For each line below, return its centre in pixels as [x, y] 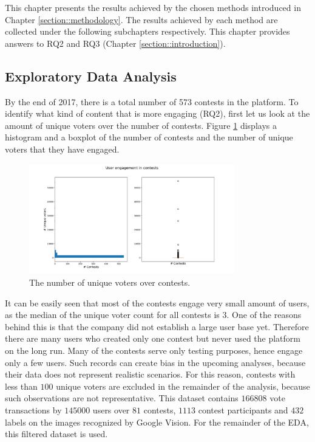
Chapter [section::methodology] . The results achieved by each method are [141, 19]
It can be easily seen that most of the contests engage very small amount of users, [157, 302]
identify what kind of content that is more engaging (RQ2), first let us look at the [157, 113]
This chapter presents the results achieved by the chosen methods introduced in [153, 7]
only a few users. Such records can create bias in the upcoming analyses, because [155, 362]
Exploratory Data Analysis [91, 76]
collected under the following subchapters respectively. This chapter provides [147, 31]
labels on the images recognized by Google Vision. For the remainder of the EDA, [157, 422]
